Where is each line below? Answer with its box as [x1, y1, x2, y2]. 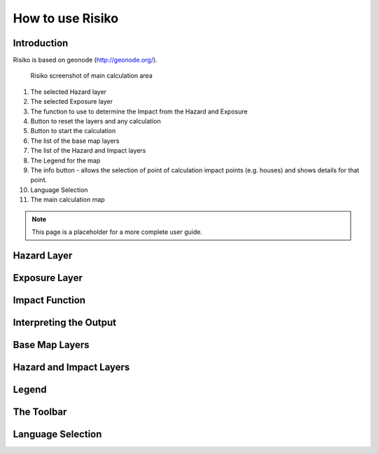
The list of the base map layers [30, 137, 120, 145]
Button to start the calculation [30, 127, 116, 135]
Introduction [13, 37, 69, 49]
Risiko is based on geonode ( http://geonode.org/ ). [13, 56, 157, 64]
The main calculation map [30, 195, 105, 204]
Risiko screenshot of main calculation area [30, 71, 153, 80]
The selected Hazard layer [30, 88, 107, 96]
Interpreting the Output [13, 316, 117, 329]
